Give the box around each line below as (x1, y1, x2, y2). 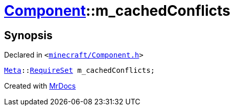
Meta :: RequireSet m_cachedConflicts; (4, 66, 155, 75)
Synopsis (4, 29, 53, 42)
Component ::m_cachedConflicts (4, 2, 230, 19)
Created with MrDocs (4, 81, 76, 91)
